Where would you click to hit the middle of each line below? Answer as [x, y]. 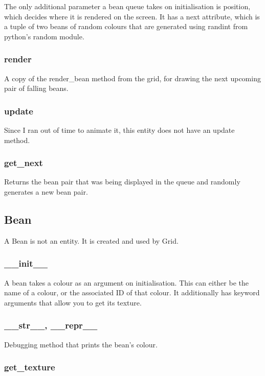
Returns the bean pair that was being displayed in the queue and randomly [122, 182]
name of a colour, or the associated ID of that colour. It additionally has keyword [132, 292]
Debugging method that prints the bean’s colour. [81, 344]
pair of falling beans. [36, 88]
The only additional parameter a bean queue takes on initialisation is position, [127, 6]
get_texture [30, 367]
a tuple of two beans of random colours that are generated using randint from [126, 26]
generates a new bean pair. [46, 192]
